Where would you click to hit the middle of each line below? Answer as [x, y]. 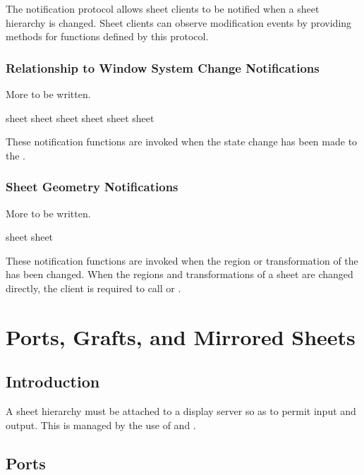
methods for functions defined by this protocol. [107, 36]
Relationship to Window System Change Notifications [163, 67]
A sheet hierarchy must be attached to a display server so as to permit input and [181, 411]
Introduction [53, 381]
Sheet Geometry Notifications [92, 187]
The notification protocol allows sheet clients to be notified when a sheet [163, 8]
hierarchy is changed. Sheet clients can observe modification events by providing [179, 22]
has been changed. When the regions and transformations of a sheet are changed [180, 274]
